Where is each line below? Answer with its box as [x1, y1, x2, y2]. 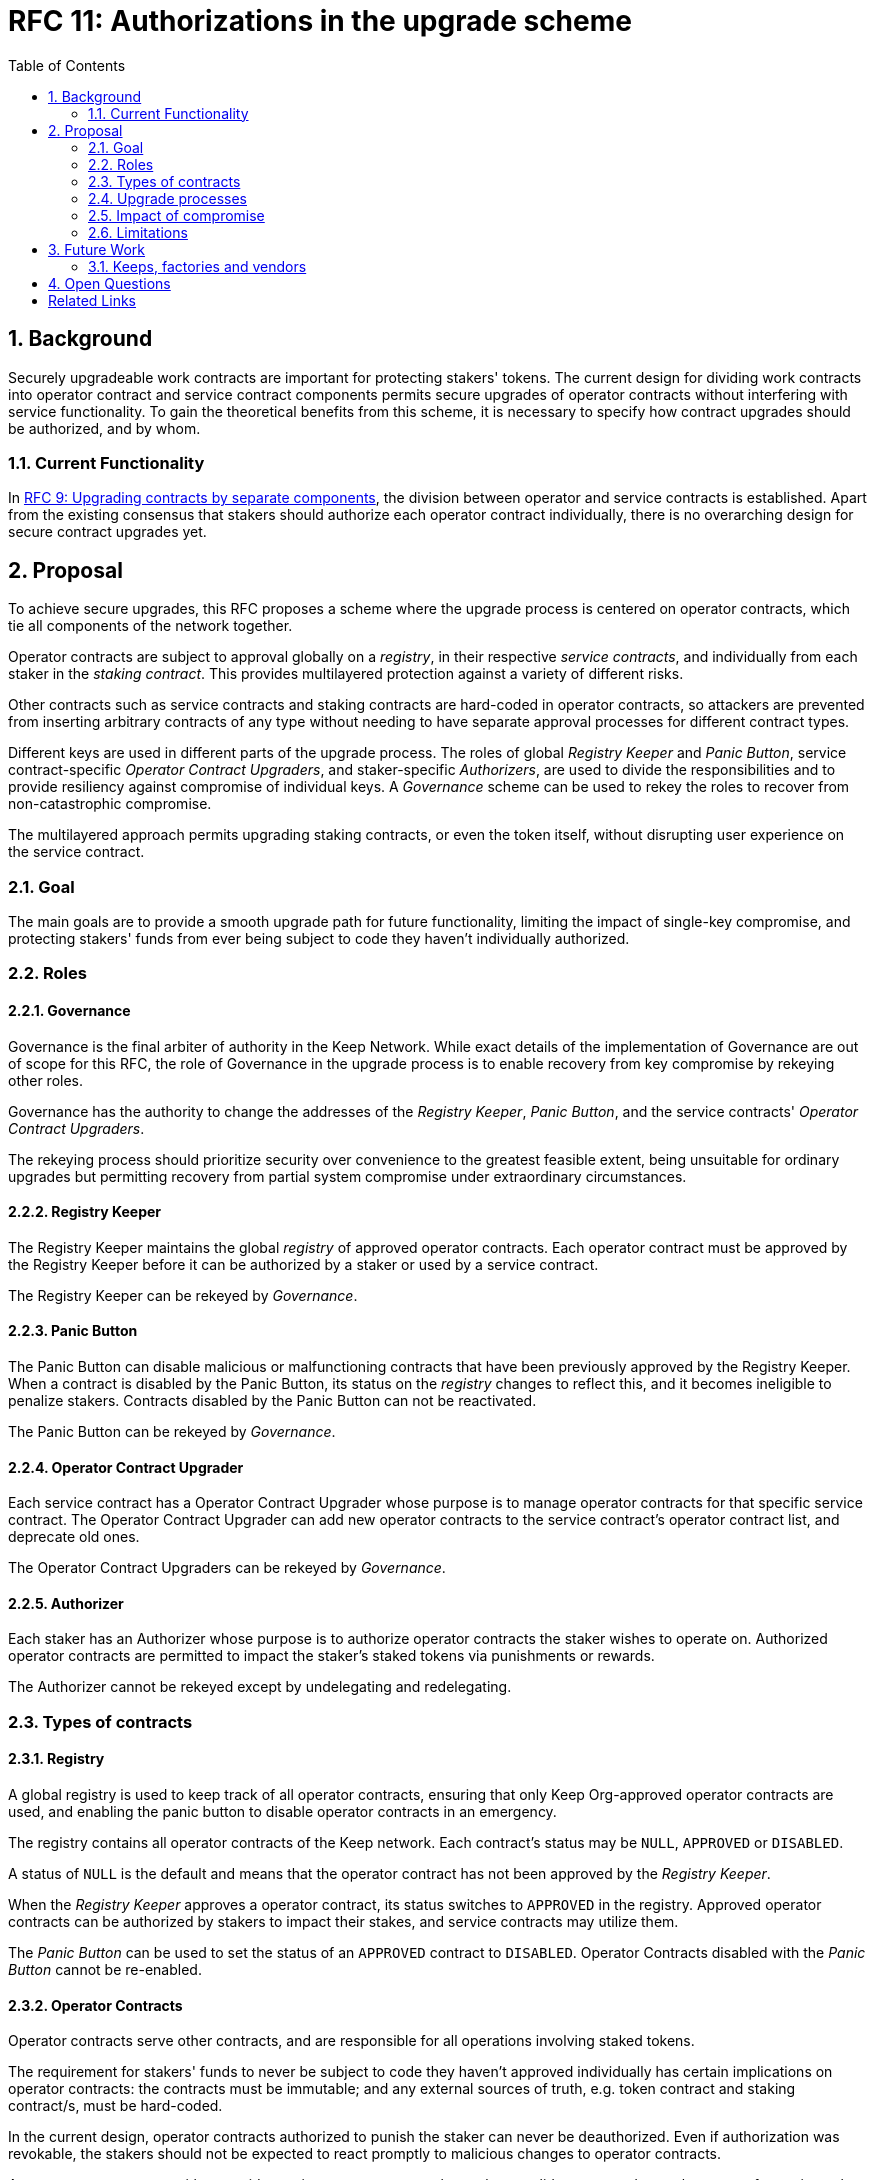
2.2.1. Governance [8, 1001, 131, 1019]
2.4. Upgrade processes [88, 189, 247, 207]
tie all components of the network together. [8, 617, 293, 635]
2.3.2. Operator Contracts [8, 1996, 183, 2014]
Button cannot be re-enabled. [8, 1961, 202, 1978]
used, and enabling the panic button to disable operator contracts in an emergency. [8, 1803, 557, 1820]
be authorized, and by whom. [8, 419, 201, 437]
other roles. [8, 1071, 84, 1089]
